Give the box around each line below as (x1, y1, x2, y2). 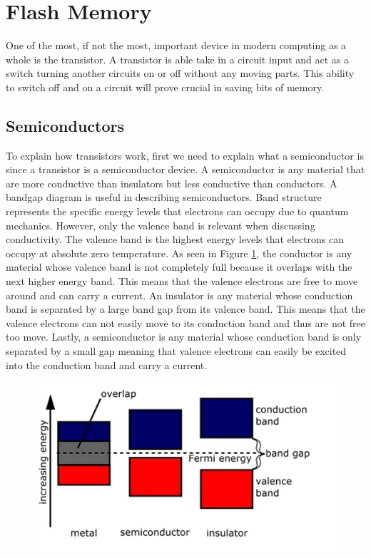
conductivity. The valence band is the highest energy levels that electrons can (6, 232, 345, 247)
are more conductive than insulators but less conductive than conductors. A (6, 175, 337, 190)
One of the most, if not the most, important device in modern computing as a (6, 38, 347, 53)
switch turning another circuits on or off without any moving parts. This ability (6, 66, 355, 81)
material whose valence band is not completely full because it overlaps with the (6, 259, 352, 274)
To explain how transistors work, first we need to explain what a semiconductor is (6, 148, 364, 162)
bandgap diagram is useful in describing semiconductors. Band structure (6, 190, 322, 205)
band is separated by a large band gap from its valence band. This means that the (6, 301, 365, 316)
